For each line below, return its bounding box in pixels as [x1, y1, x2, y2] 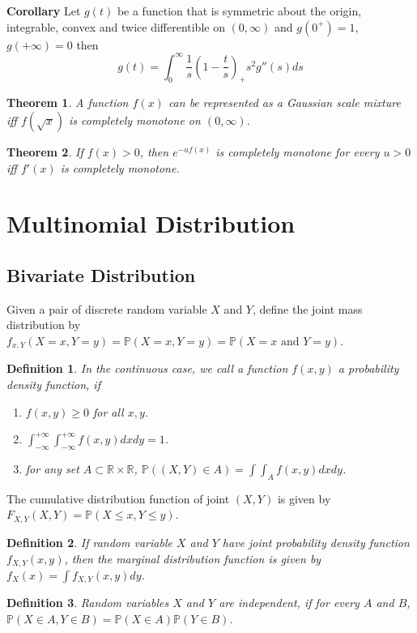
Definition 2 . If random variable [6, 533, 172, 550]
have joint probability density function [222, 533, 410, 550]
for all [92, 403, 124, 420]
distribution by [6, 316, 81, 333]
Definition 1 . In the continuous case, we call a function [6, 360, 288, 377]
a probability [338, 360, 399, 377]
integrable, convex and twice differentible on [6, 18, 225, 35]
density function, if [6, 376, 100, 393]
